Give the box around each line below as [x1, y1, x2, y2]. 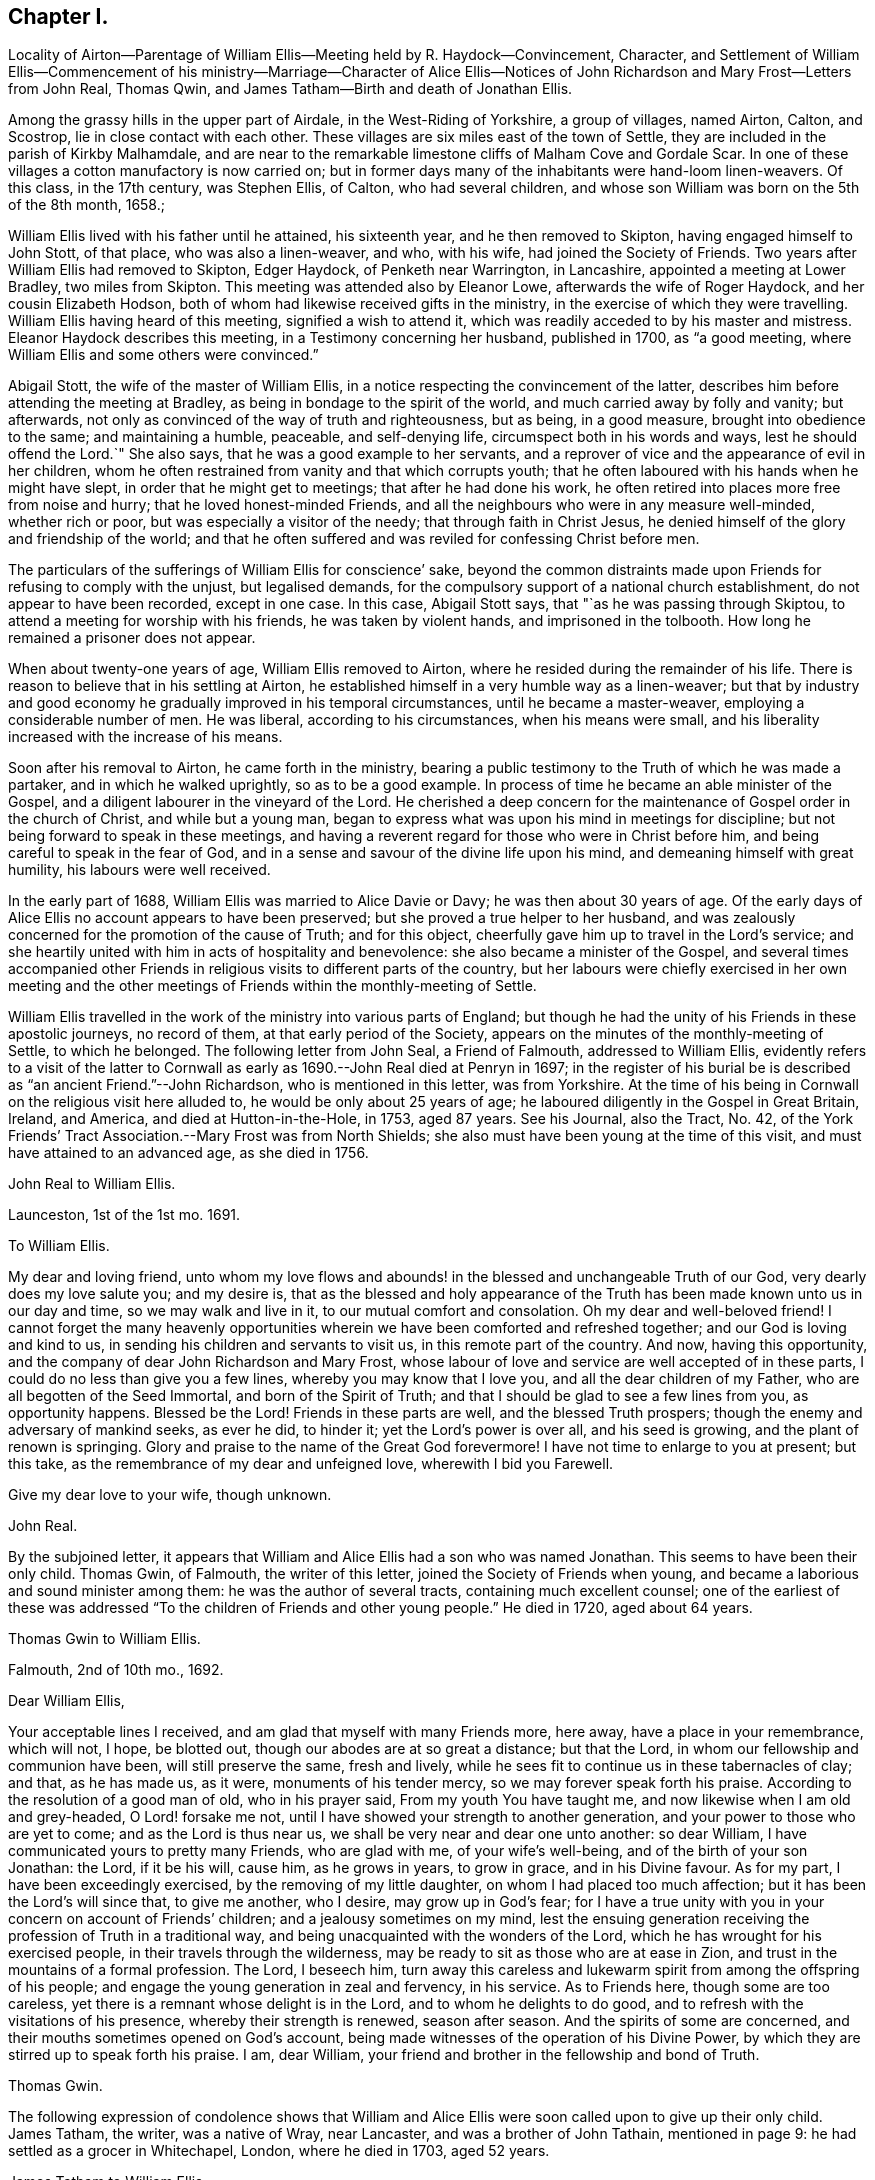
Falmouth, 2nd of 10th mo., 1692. [8, 1661, 224, 1679]
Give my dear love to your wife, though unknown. [8, 1486, 332, 1504]
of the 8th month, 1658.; [8, 196, 165, 214]
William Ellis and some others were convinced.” [8, 346, 319, 364]
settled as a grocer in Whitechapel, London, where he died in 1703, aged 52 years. [8, 2142, 550, 2160]
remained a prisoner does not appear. [8, 629, 256, 647]
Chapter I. [8, 4, 109, 29]
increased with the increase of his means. [8, 728, 283, 746]
